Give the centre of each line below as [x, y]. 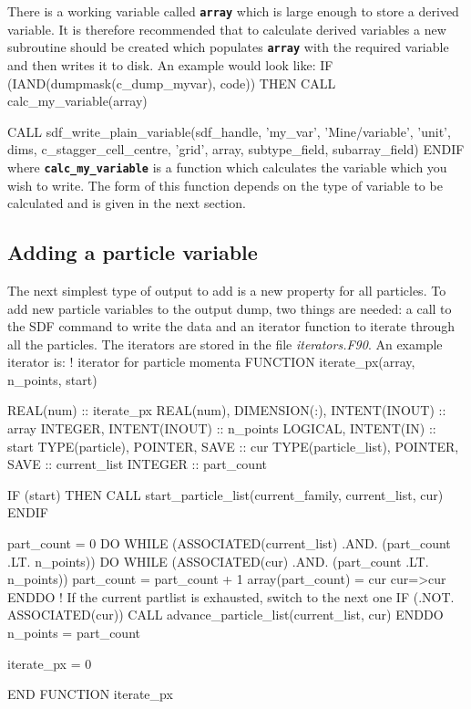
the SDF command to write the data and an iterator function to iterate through [231, 326]
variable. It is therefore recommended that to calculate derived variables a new [227, 29]
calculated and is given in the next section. [127, 203]
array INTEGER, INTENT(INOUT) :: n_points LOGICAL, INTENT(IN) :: [222, 428]
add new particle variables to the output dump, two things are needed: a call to [230, 308]
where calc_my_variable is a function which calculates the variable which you [227, 167]
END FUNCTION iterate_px [90, 694]
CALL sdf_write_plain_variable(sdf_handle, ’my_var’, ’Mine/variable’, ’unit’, [229, 131]
